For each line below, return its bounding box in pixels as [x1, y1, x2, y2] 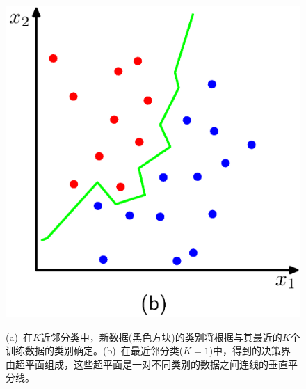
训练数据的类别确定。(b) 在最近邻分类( [6, 343, 184, 358]
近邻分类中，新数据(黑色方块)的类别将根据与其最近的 [40, 329, 282, 344]
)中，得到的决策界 [209, 343, 291, 358]
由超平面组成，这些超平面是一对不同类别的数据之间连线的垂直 [6, 356, 288, 371]
